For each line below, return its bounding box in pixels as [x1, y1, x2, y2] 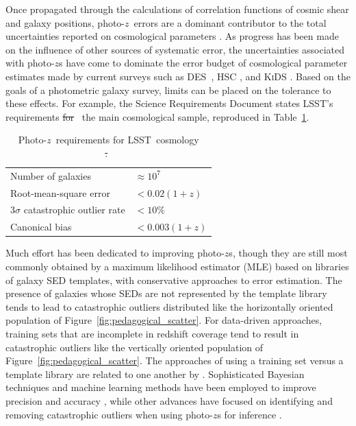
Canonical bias [10, 220, 72, 234]
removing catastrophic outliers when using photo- [5, 407, 213, 421]
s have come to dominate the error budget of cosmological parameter [59, 56, 348, 70]
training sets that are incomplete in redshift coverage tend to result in [5, 326, 299, 340]
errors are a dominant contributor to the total [133, 15, 327, 29]
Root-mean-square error [10, 185, 110, 200]
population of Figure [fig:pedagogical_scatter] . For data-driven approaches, [5, 313, 322, 327]
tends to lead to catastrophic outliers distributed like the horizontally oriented [5, 299, 333, 313]
